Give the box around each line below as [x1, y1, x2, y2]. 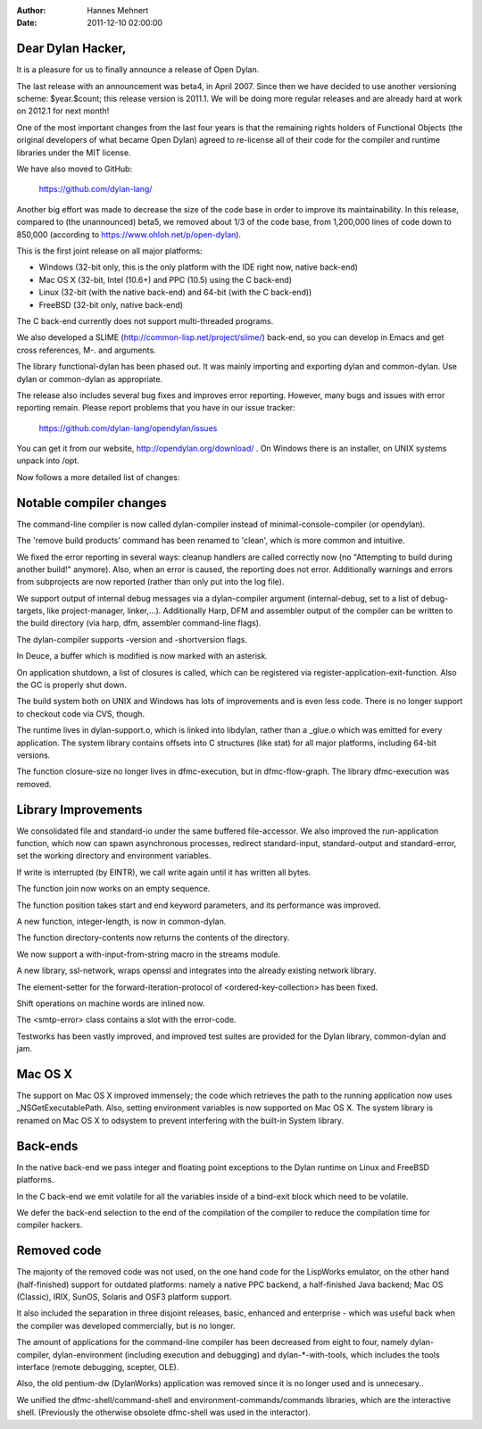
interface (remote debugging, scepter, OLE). [16, 1361, 179, 1372]
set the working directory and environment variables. [16, 851, 212, 861]
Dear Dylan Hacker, [16, 41, 127, 56]
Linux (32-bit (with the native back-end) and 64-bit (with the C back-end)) [38, 287, 312, 298]
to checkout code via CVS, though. [16, 708, 145, 719]
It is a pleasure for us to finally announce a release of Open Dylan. [16, 64, 260, 75]
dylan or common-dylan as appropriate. [16, 373, 163, 384]
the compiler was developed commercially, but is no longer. [16, 1320, 236, 1331]
